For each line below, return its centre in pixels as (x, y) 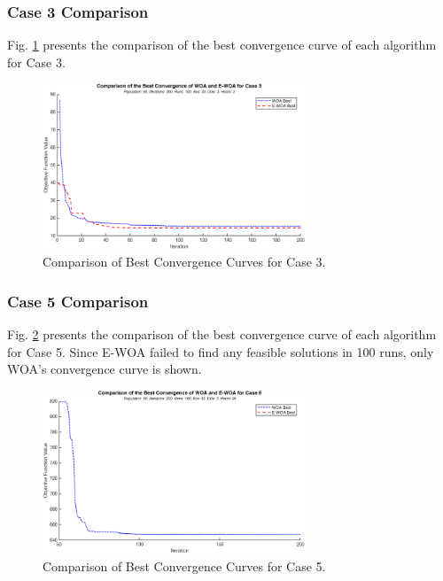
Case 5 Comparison (78, 301)
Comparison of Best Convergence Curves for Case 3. (184, 262)
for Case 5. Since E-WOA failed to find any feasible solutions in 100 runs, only (221, 351)
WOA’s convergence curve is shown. (105, 369)
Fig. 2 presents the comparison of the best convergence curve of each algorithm (222, 333)
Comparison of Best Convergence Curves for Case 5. (184, 566)
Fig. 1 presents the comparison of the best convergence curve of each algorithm (222, 45)
